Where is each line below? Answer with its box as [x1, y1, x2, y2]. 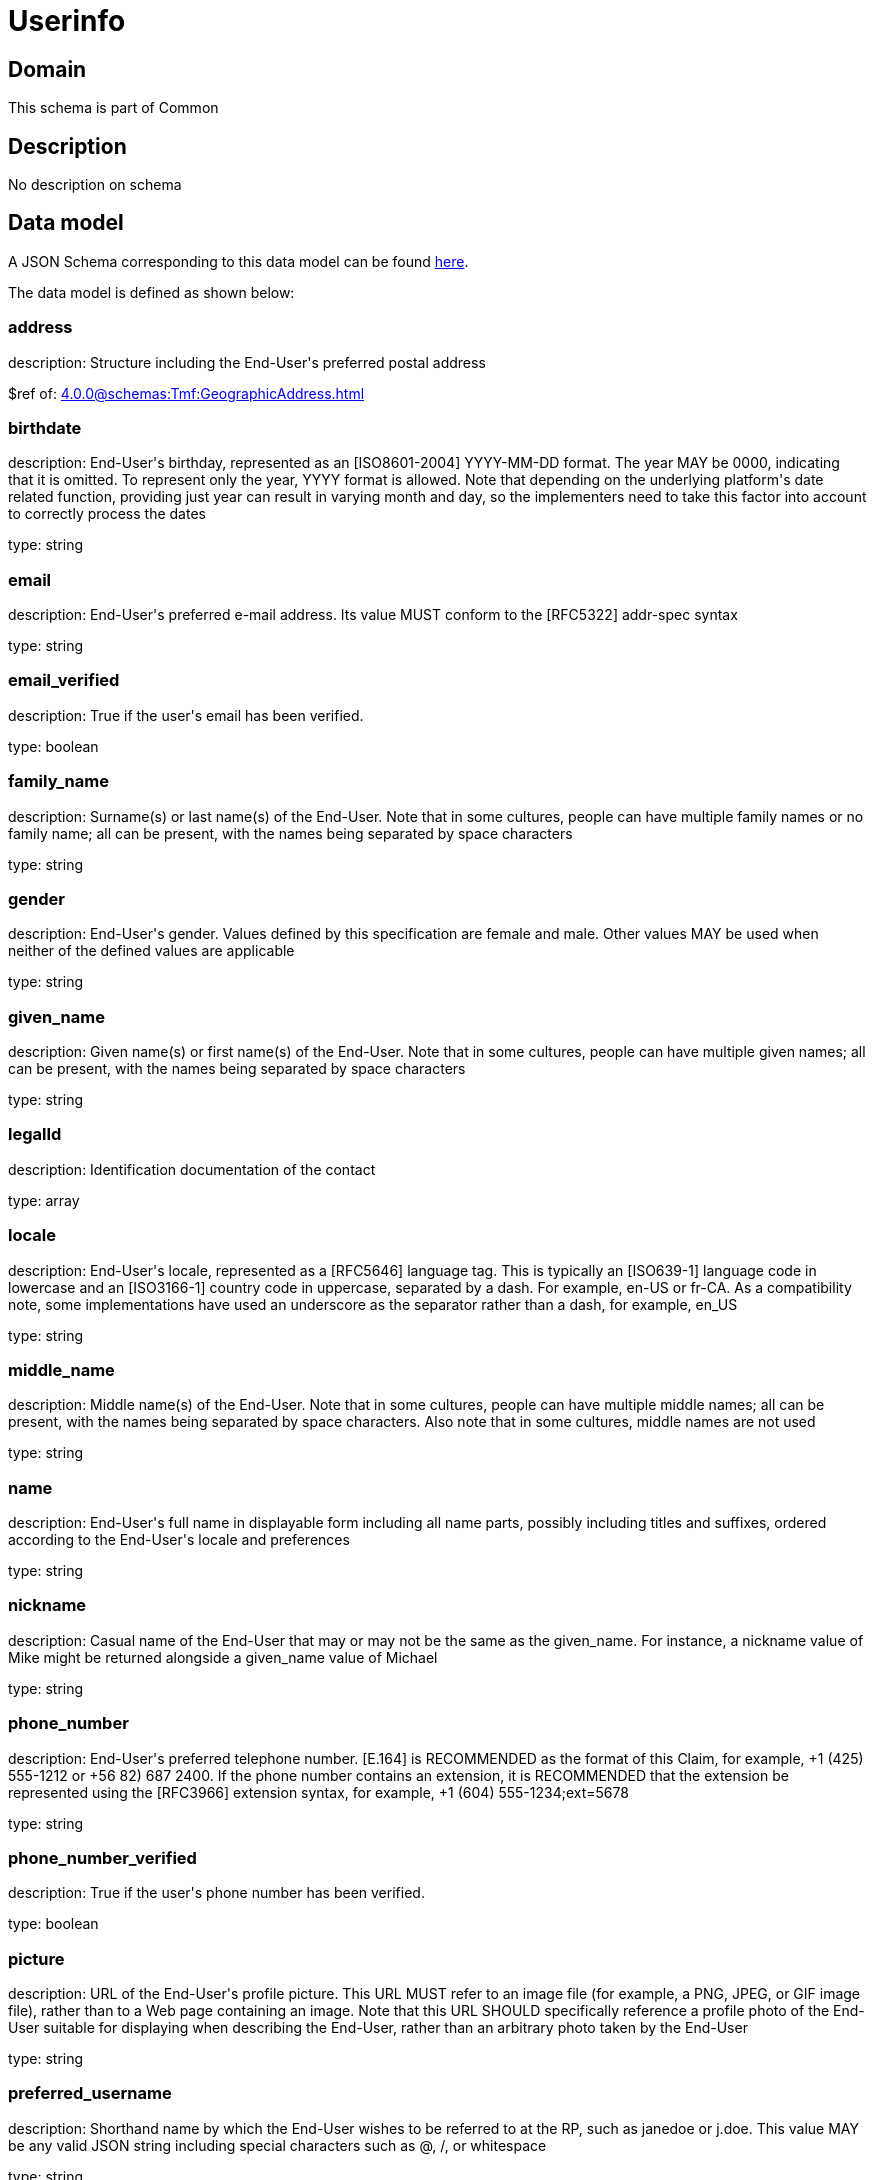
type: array [8, 1191, 80, 1209]
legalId [8, 1124, 62, 1145]
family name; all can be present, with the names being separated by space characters [8, 824, 573, 842]
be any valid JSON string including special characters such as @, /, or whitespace [8, 2136, 547, 2154]
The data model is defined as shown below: [8, 283, 295, 301]
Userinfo [8, 4, 126, 38]
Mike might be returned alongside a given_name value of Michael [8, 1648, 438, 1666]
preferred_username [8, 2083, 172, 2104]
